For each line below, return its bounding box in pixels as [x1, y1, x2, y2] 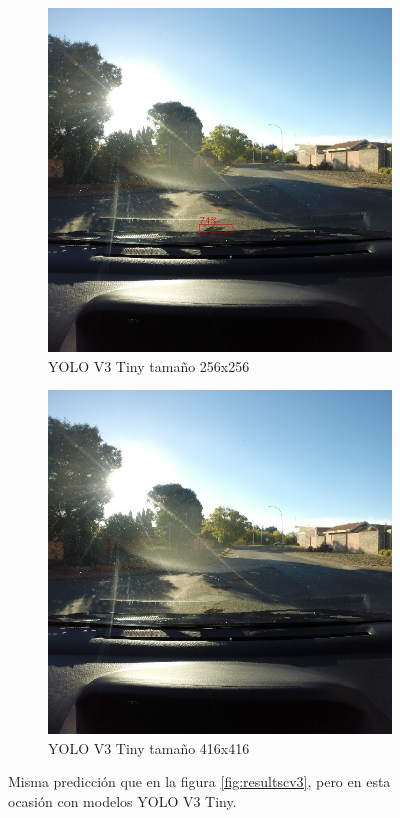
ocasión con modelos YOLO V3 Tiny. [8, 790, 237, 811]
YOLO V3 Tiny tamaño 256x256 [48, 355, 250, 376]
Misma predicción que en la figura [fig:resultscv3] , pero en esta [8, 771, 391, 792]
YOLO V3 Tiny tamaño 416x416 [48, 737, 250, 758]
